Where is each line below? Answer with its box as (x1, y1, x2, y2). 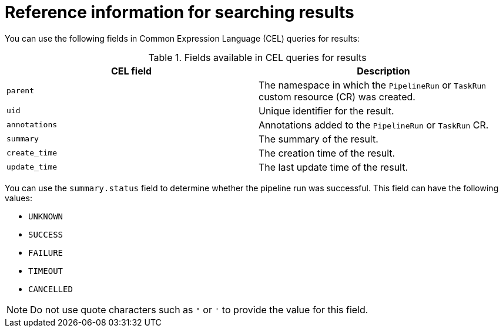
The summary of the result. (259, 133, 378, 145)
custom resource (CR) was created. (259, 90, 415, 103)
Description (357, 65, 410, 77)
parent (6, 86, 34, 96)
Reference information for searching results (5, 2, 354, 22)
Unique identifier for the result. (259, 104, 394, 117)
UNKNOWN (28, 211, 63, 221)
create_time (6, 148, 58, 158)
